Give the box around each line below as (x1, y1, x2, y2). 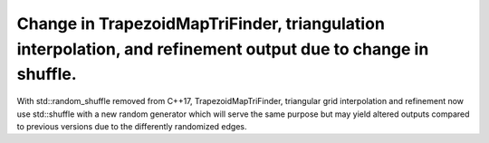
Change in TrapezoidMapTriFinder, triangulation (16, 14, 385, 33)
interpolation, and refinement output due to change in (16, 39, 429, 59)
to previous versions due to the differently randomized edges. (16, 120, 247, 131)
